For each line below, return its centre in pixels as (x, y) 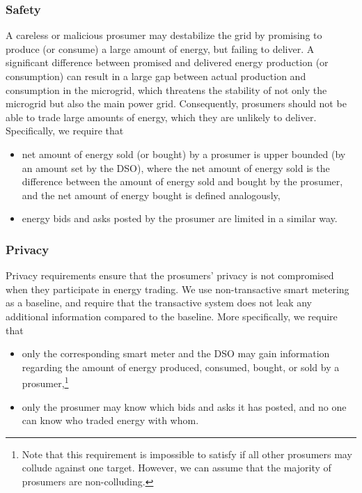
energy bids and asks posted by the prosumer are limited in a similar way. (180, 218)
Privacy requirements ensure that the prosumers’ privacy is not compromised (170, 275)
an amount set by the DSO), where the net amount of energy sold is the (176, 167)
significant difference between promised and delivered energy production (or (167, 62)
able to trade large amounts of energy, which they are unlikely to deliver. (161, 117)
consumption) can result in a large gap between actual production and (156, 76)
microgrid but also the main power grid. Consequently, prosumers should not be (176, 103)
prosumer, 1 (45, 382)
